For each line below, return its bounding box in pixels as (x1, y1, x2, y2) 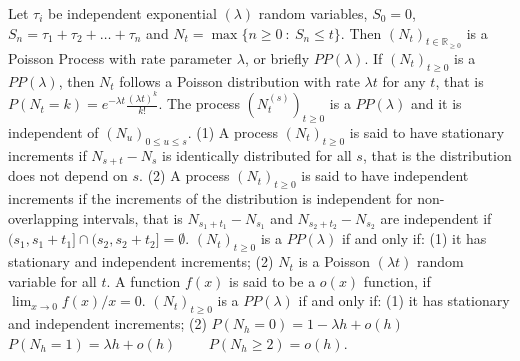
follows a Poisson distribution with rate (119, 70, 360, 91)
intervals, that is (83, 207, 183, 228)
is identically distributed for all (162, 144, 352, 165)
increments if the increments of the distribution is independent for (8, 187, 413, 208)
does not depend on (8, 165, 128, 186)
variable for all (8, 270, 97, 291)
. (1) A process (187, 121, 279, 142)
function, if (363, 270, 431, 291)
